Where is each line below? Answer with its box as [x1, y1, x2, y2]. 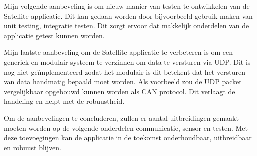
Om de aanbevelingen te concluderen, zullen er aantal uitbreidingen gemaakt [4, 112, 239, 123]
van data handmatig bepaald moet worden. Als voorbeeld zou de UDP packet [4, 76, 242, 87]
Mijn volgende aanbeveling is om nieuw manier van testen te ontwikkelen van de [4, 1, 250, 11]
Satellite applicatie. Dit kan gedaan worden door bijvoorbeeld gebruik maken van [4, 10, 253, 21]
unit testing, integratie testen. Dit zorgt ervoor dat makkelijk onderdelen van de [4, 20, 249, 31]
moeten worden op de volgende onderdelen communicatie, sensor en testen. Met [4, 122, 248, 133]
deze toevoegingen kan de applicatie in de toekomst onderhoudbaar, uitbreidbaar [4, 132, 252, 143]
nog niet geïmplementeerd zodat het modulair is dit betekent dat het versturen [4, 66, 245, 77]
